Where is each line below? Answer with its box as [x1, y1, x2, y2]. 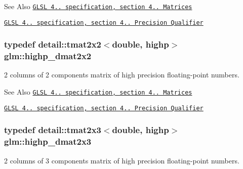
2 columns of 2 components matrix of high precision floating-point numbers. [4, 69, 239, 80]
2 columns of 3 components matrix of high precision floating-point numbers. [4, 155, 239, 165]
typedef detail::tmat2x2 [4, 38, 101, 51]
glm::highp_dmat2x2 [4, 50, 92, 62]
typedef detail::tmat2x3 [4, 123, 101, 136]
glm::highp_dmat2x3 [4, 135, 92, 148]
